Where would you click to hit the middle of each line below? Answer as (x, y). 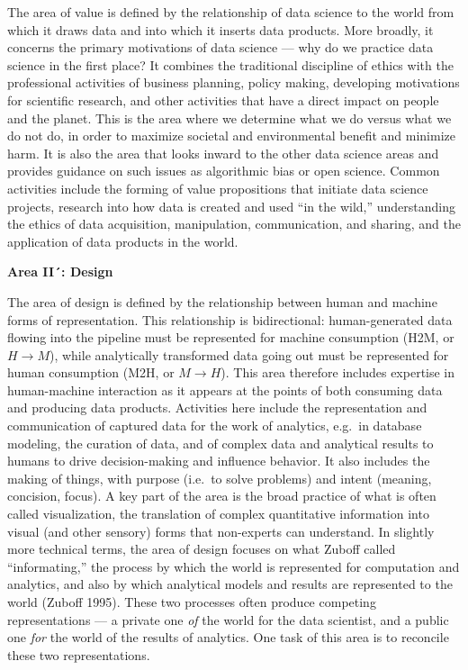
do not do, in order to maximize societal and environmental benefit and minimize (231, 136)
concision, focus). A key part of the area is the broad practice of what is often (222, 496)
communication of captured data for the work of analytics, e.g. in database (215, 426)
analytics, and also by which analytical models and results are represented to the (230, 584)
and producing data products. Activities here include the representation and (217, 407)
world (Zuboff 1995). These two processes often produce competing (192, 602)
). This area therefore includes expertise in (338, 372)
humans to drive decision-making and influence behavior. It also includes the (219, 461)
